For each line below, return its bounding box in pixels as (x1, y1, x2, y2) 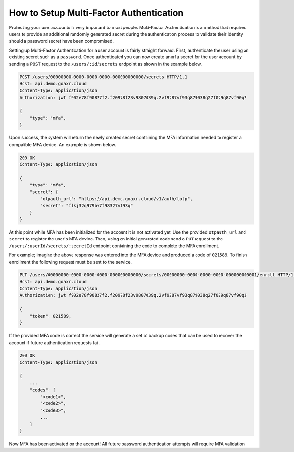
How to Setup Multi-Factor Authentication (9, 7, 184, 18)
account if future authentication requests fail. (9, 339, 100, 346)
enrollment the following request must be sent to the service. (9, 259, 132, 265)
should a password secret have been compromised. (9, 38, 114, 44)
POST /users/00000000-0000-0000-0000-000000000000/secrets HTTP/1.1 (19, 74, 188, 80)
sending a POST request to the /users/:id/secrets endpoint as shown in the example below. (9, 61, 202, 67)
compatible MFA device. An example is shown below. (9, 141, 116, 147)
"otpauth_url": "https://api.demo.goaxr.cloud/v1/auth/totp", (40, 196, 193, 201)
